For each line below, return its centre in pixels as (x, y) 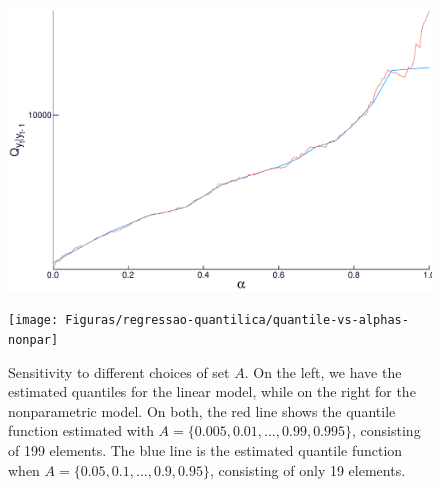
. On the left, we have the (323, 371)
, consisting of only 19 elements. (308, 469)
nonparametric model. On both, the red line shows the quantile (202, 410)
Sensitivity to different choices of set (119, 371)
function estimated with (81, 430)
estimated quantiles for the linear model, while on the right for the (212, 391)
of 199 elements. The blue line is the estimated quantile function (205, 450)
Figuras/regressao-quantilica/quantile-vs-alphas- (237, 320)
